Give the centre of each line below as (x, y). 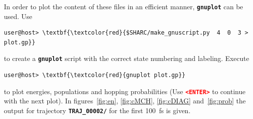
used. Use (18, 16)
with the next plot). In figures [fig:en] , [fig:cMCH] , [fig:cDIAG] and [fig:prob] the (125, 101)
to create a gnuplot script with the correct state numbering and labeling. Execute (126, 58)
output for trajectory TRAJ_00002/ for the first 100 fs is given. (97, 110)
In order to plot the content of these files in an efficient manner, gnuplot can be (124, 6)
